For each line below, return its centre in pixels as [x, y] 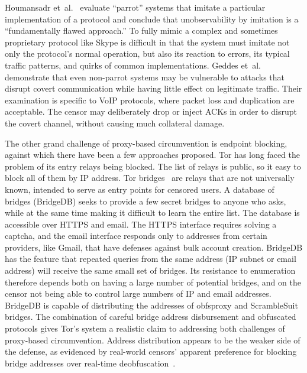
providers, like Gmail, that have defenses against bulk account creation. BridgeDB [154, 247]
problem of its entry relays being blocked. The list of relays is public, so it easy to [153, 166]
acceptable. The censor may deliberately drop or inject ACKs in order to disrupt [151, 111]
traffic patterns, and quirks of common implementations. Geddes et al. [133, 65]
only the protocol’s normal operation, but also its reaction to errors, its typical [147, 53]
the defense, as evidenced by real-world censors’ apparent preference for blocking [151, 351]
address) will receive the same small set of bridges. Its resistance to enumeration [150, 270]
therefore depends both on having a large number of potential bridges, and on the [153, 282]
